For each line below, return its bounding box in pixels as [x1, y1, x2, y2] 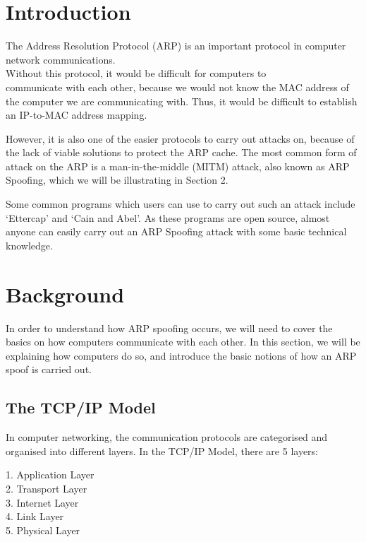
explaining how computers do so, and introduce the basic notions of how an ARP [6, 348, 357, 363]
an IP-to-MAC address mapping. [6, 107, 147, 122]
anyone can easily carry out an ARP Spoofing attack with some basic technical [6, 224, 347, 239]
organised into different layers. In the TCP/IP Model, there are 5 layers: [6, 443, 319, 458]
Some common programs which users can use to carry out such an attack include [6, 196, 355, 211]
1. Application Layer [6, 467, 94, 482]
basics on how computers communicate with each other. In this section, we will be [6, 334, 360, 349]
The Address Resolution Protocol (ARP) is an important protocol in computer [6, 38, 346, 53]
